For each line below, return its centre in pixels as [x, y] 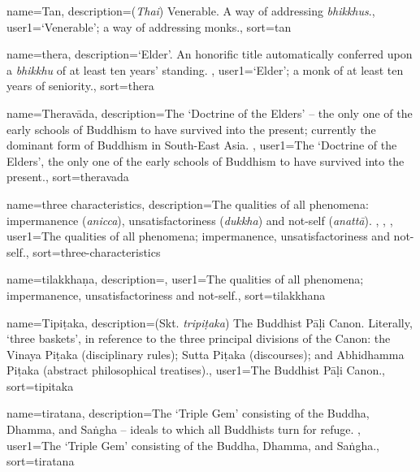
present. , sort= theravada [68, 177]
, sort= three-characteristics [93, 251]
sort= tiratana [41, 461]
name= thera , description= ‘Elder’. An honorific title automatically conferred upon [210, 54]
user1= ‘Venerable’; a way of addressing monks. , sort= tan [149, 26]
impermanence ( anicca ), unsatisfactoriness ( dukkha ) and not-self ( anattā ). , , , [200, 220]
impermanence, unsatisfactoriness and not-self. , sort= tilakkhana [166, 294]
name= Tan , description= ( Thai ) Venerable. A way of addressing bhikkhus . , [191, 11]
